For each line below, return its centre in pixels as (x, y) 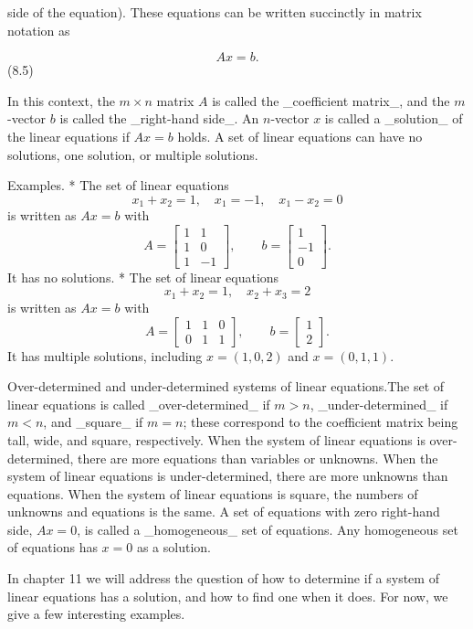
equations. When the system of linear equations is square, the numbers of (213, 493)
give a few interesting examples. (96, 614)
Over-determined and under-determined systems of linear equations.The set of (226, 386)
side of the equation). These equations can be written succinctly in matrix (215, 12)
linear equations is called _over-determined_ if (139, 404)
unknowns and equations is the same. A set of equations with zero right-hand (224, 512)
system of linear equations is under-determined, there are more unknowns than (228, 476)
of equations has (53, 547)
